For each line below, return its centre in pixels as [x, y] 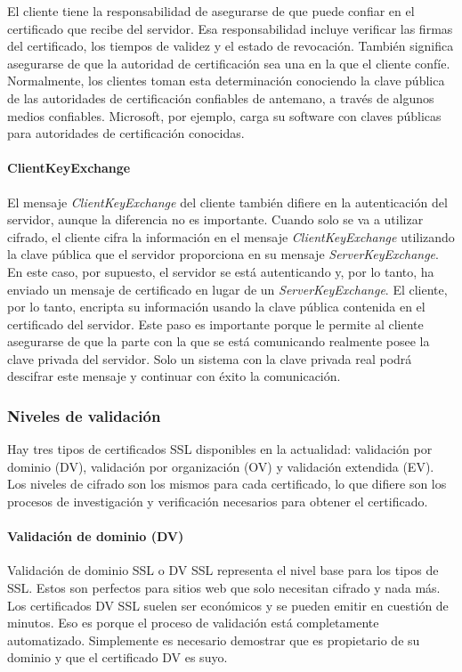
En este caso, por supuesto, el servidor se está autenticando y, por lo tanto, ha [221, 271]
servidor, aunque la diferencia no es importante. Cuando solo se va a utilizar [215, 219]
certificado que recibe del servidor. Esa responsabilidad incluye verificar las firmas [230, 28]
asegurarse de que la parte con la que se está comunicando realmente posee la [219, 341]
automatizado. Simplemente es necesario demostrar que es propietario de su [214, 640]
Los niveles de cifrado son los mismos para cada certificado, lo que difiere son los [227, 484]
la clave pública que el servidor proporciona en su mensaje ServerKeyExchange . [223, 254]
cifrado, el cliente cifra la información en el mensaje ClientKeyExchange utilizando [231, 236]
